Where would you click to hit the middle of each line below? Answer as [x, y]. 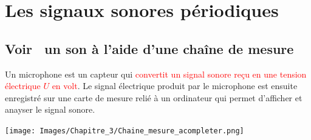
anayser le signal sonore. [50, 109]
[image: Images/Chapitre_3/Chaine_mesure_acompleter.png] [125, 131]
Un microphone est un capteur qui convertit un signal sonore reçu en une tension [156, 74]
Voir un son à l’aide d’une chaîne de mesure [149, 48]
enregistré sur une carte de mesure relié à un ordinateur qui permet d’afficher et [154, 97]
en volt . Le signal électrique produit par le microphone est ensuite [175, 86]
